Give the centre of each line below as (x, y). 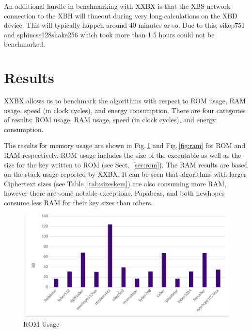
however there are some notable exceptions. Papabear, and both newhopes (114, 193)
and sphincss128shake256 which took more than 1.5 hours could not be (109, 34)
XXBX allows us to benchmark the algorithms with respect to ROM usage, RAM (125, 101)
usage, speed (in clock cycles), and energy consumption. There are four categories (125, 110)
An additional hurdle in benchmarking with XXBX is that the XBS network (117, 6)
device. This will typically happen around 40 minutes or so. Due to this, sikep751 (125, 25)
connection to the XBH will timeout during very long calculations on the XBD (121, 15)
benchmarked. (24, 44)
